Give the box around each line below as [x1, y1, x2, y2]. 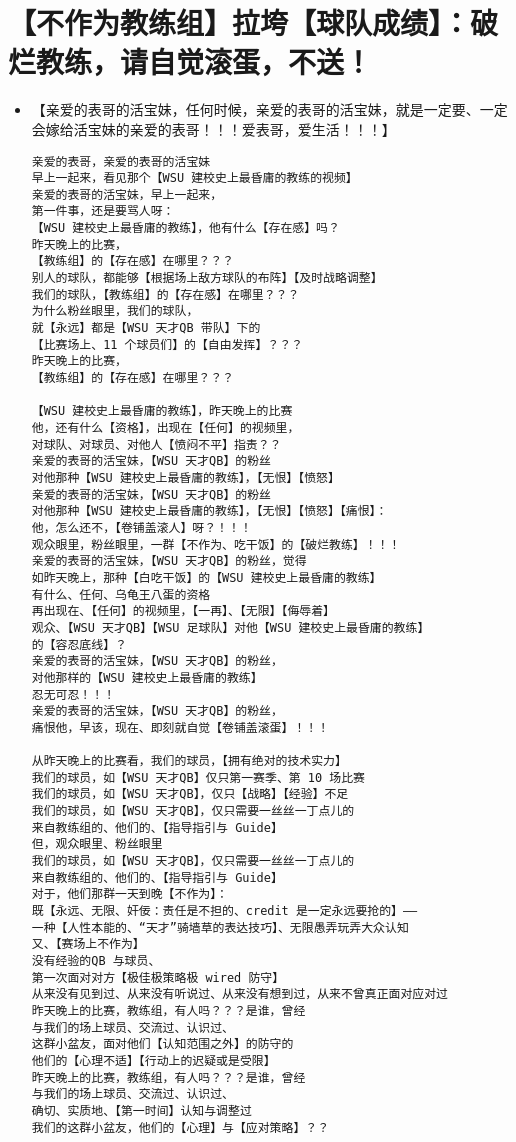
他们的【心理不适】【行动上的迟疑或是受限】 [31, 1053, 276, 1068]
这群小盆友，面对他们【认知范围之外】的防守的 [31, 1037, 294, 1052]
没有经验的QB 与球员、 [31, 954, 161, 968]
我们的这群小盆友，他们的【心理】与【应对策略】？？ [31, 1120, 330, 1135]
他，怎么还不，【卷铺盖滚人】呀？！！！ [31, 520, 252, 535]
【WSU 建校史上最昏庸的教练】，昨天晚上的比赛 [31, 404, 293, 419]
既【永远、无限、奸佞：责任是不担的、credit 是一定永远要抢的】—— [31, 904, 418, 919]
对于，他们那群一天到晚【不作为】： [31, 887, 228, 902]
